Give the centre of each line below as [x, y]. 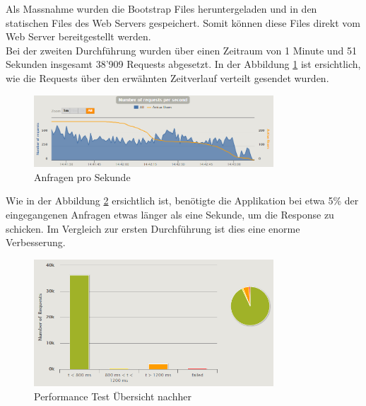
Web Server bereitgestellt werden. [78, 36]
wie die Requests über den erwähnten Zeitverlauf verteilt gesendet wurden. [167, 77]
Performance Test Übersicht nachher [113, 396]
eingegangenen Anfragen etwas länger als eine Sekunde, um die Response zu [170, 214]
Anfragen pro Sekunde [82, 176]
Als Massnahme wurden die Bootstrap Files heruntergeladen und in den [161, 8]
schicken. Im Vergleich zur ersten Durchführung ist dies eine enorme [153, 228]
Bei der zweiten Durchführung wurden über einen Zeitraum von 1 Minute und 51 [181, 50]
